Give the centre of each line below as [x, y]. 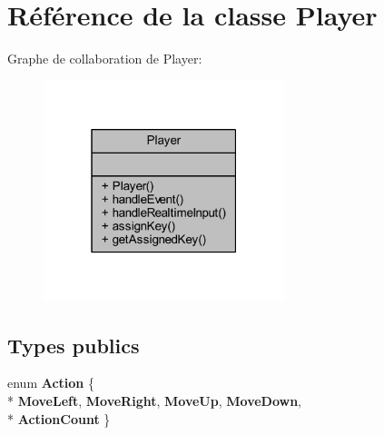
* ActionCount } [59, 418]
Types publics [74, 345]
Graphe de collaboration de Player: [105, 59]
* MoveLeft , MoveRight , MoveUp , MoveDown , [155, 401]
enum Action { [51, 383]
